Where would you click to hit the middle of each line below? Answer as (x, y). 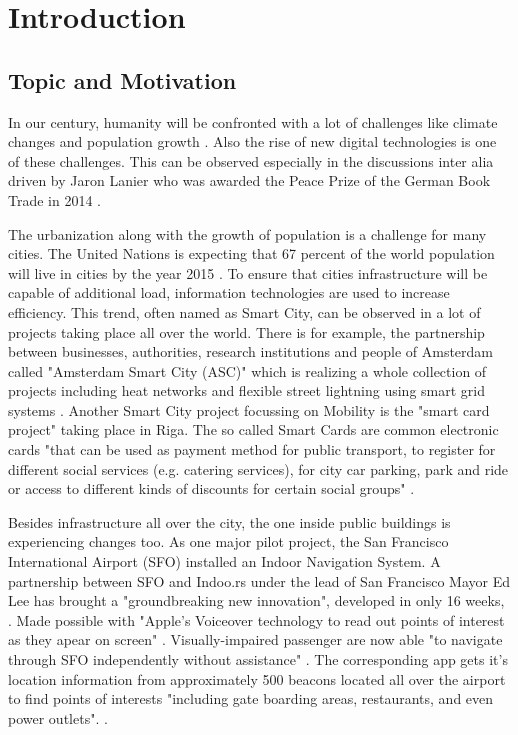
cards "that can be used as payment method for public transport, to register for (252, 449)
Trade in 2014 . (55, 199)
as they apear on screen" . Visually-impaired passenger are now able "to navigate (255, 639)
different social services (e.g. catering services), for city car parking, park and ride (258, 468)
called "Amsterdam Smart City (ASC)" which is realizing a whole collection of (247, 370)
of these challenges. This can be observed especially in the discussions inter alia (251, 160)
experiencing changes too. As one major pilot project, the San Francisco (228, 541)
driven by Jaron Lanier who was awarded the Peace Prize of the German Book (249, 180)
